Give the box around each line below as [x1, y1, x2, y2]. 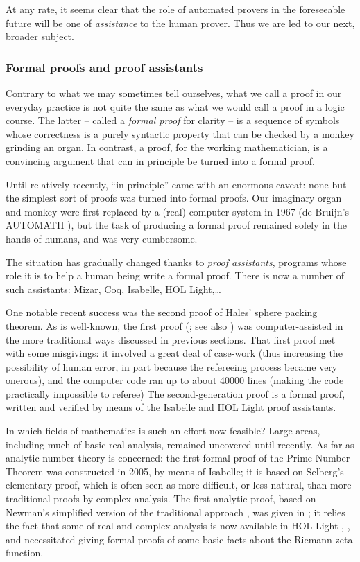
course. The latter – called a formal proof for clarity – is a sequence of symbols [6, 113, 340, 128]
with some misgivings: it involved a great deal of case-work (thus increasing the [6, 346, 343, 360]
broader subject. [6, 29, 74, 44]
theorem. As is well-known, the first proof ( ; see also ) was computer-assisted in [6, 318, 343, 333]
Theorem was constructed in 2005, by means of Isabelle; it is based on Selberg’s [6, 464, 344, 478]
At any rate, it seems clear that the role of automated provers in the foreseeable [6, 2, 345, 16]
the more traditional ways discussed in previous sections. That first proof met [6, 332, 336, 346]
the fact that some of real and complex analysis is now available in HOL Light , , [6, 518, 350, 533]
